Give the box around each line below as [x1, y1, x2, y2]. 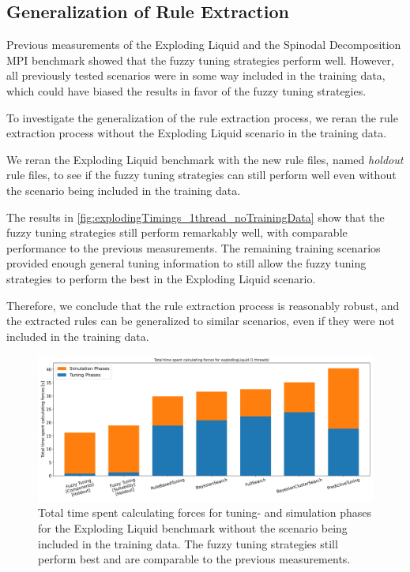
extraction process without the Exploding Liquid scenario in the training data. [6, 125, 387, 141]
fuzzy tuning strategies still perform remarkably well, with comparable [6, 224, 348, 241]
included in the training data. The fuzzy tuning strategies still [38, 535, 338, 551]
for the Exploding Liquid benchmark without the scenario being [38, 519, 348, 536]
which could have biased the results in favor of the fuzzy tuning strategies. [6, 82, 367, 99]
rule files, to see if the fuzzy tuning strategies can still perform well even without [6, 166, 397, 183]
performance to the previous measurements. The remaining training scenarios [6, 239, 381, 256]
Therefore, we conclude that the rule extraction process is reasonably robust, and [6, 297, 400, 313]
